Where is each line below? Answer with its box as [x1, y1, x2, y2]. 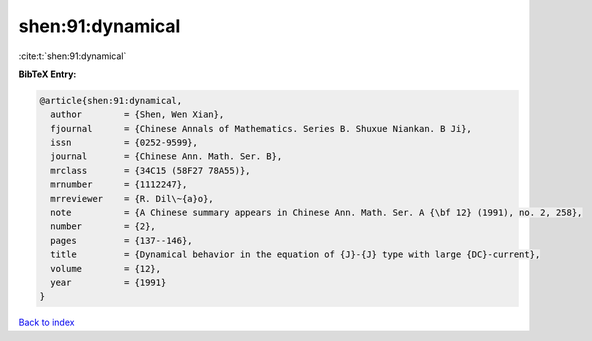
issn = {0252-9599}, [50, 137, 199, 149]
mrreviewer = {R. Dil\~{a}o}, [50, 193, 214, 204]
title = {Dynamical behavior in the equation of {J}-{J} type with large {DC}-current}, [50, 249, 541, 260]
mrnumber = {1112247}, [50, 179, 188, 190]
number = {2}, [50, 221, 157, 232]
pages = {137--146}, [50, 235, 194, 246]
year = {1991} [50, 277, 167, 288]
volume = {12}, [50, 263, 162, 274]
